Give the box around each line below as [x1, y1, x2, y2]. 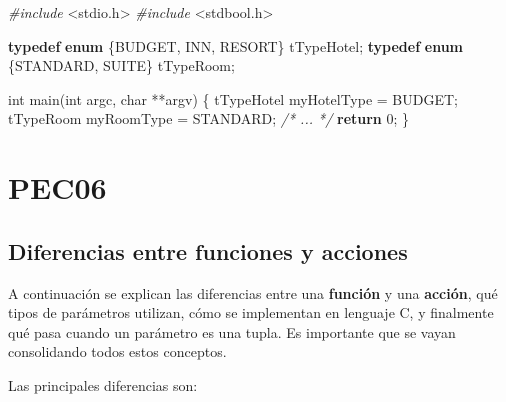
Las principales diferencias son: [8, 374, 198, 395]
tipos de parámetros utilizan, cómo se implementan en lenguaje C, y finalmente [8, 302, 494, 323]
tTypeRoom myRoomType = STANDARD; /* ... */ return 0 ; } [8, 108, 410, 129]
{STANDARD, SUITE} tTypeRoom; [8, 55, 235, 76]
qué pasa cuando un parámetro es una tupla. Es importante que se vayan [8, 321, 456, 342]
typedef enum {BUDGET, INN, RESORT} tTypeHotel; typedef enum [8, 35, 464, 56]
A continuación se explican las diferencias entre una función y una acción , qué [8, 282, 498, 303]
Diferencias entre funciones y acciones [8, 235, 408, 266]
